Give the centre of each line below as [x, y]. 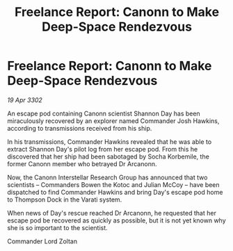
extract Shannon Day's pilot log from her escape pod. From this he [103, 149]
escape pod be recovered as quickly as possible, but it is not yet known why [116, 220]
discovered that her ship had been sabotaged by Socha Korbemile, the [109, 156]
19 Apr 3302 [25, 100]
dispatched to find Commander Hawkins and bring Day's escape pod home [115, 192]
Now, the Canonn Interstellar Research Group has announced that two [107, 177]
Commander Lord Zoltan [42, 241]
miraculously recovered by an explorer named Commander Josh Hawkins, [113, 121]
